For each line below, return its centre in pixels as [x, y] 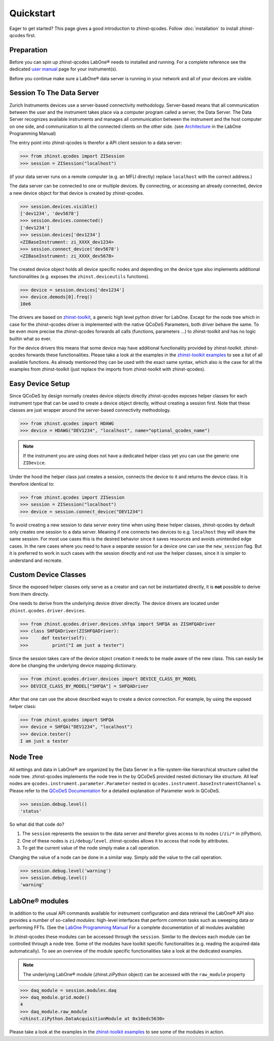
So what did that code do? [37, 824]
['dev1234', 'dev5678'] [50, 213]
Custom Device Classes [48, 575]
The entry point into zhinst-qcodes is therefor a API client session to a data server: [96, 143]
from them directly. [29, 594]
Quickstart [32, 13]
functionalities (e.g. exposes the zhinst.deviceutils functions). [79, 276]
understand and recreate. [36, 560]
